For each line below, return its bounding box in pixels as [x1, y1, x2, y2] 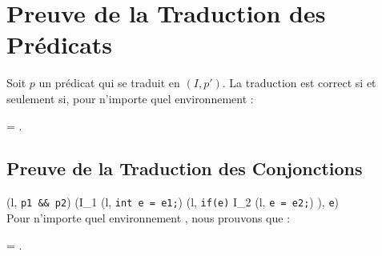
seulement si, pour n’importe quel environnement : [6, 90, 254, 106]
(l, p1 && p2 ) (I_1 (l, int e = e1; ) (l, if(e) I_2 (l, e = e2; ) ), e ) [6, 194, 340, 210]
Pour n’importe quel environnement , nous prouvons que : [6, 209, 291, 226]
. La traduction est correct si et [222, 74, 376, 91]
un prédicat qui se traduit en [38, 74, 180, 91]
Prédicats [6, 28, 113, 61]
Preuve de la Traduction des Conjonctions [6, 156, 363, 181]
